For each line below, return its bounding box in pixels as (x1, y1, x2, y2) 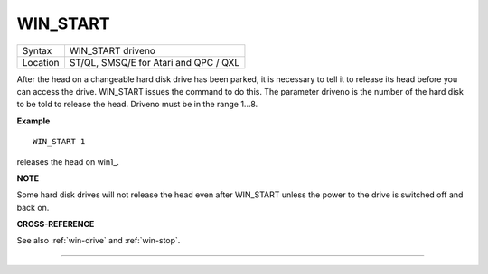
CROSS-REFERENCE (16, 219, 95, 230)
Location (22, 56, 60, 68)
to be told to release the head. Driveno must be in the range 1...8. (16, 99, 258, 110)
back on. (16, 202, 50, 213)
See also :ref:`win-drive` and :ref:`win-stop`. (16, 235, 181, 246)
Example (16, 115, 51, 126)
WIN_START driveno (69, 44, 155, 57)
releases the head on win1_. (16, 156, 119, 167)
